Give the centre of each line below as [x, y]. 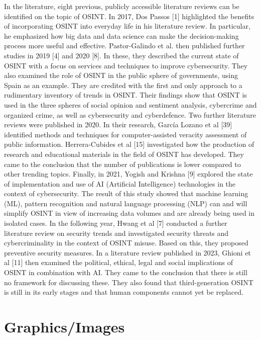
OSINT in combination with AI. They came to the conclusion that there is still [126, 272]
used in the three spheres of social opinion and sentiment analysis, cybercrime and [130, 104]
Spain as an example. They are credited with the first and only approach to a [123, 85]
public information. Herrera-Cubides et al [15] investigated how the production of [129, 144]
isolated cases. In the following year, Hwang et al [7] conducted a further [116, 223]
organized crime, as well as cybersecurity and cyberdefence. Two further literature [130, 114]
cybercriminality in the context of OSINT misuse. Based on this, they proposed [126, 243]
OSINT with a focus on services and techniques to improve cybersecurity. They [126, 65]
